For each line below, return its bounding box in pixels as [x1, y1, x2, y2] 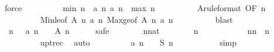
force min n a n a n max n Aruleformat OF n [4, 2, 266, 13]
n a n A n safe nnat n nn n [8, 25, 269, 37]
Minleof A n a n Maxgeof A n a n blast [40, 13, 233, 25]
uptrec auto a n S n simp [40, 36, 237, 48]
